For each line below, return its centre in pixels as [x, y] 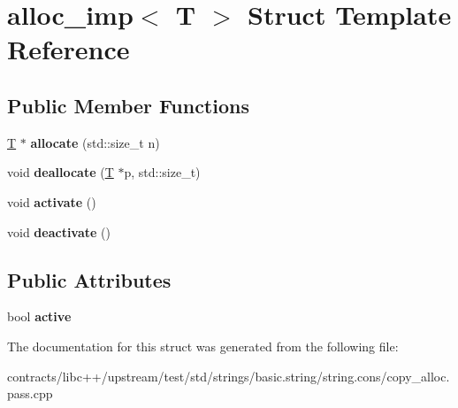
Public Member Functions [128, 105]
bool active [39, 316]
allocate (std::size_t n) [95, 142]
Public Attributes [89, 279]
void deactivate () [59, 231]
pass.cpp [30, 393]
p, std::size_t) [162, 172]
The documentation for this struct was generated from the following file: [203, 346]
